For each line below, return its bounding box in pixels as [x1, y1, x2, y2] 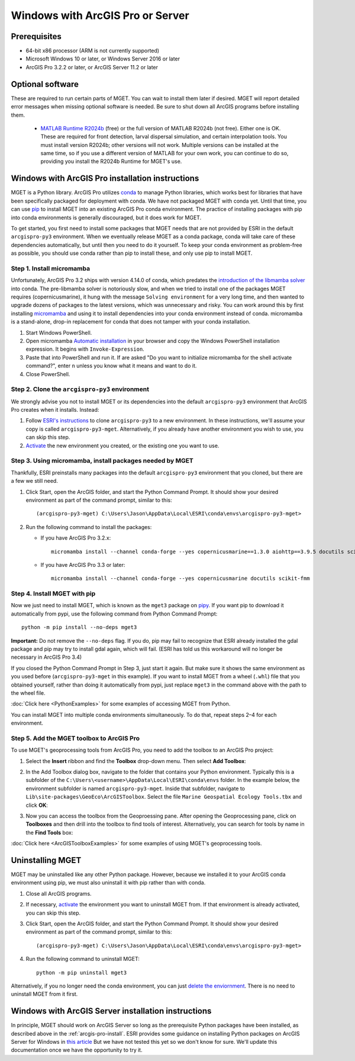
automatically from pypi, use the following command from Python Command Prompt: [11, 610, 218, 617]
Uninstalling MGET [11, 855, 82, 865]
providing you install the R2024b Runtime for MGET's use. [40, 158, 182, 165]
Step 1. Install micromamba [11, 264, 91, 273]
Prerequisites [11, 31, 62, 41]
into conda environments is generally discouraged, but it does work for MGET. [11, 214, 202, 221]
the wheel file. [11, 689, 46, 696]
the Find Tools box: [25, 829, 73, 836]
